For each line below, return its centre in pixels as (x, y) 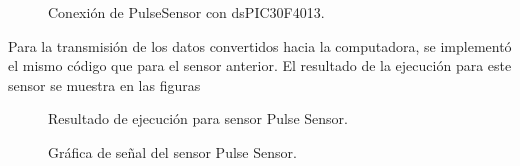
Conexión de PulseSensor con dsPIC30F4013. (186, 12)
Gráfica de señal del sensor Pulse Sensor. (172, 151)
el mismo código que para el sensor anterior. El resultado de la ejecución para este (260, 65)
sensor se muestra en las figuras (104, 84)
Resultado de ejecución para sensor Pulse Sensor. (198, 118)
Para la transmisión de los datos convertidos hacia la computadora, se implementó (260, 45)
